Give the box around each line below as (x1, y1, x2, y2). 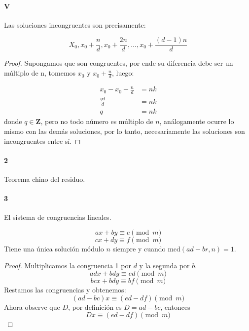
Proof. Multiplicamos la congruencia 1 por (4, 260, 131, 270)
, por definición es (68, 301, 122, 312)
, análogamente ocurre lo (159, 116, 234, 126)
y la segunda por (139, 260, 190, 270)
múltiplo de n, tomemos (4, 68, 76, 78)
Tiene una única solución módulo (4, 244, 104, 254)
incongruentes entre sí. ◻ (4, 135, 81, 146)
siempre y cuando (112, 244, 166, 254)
